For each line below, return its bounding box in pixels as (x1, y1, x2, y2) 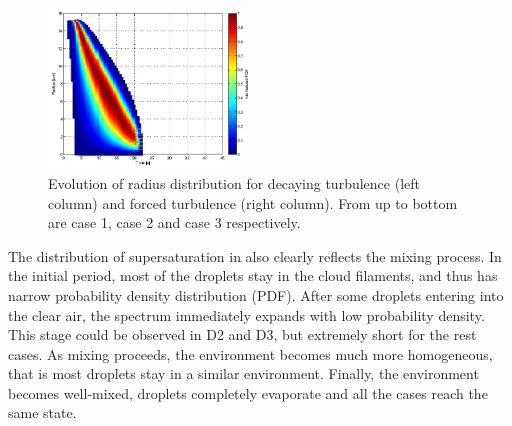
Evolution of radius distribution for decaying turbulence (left (48, 172, 420, 193)
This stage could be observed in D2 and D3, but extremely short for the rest (8, 324, 477, 345)
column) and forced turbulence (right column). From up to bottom (48, 192, 458, 213)
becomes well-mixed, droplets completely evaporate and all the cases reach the (8, 382, 488, 403)
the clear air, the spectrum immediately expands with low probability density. (8, 304, 485, 325)
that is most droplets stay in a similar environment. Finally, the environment (8, 363, 479, 384)
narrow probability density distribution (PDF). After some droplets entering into (8, 284, 504, 305)
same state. (8, 402, 77, 423)
